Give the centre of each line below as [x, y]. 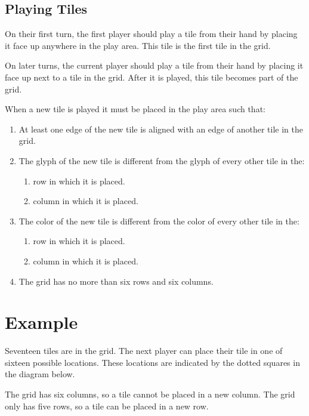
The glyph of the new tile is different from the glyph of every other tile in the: [162, 160]
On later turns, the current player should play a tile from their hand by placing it [154, 65]
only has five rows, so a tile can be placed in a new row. [107, 406]
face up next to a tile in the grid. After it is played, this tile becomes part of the [152, 77]
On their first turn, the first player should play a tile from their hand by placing [151, 34]
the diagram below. [40, 374]
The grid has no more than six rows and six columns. [116, 281]
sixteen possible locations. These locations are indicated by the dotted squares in [152, 362]
